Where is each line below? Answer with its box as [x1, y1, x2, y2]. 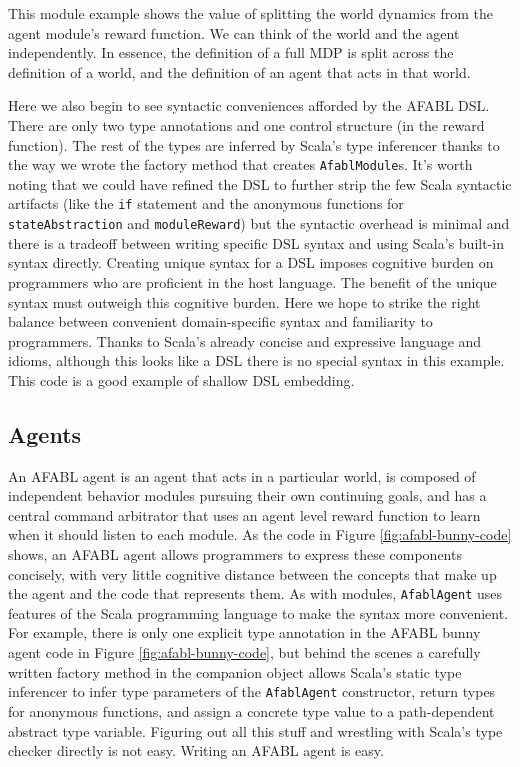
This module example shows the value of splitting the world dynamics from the [8, 3, 494, 23]
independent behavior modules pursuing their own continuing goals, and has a [8, 485, 487, 506]
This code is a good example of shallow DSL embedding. [8, 369, 355, 390]
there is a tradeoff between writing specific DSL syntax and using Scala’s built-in [8, 232, 504, 253]
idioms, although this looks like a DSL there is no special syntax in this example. [8, 350, 505, 371]
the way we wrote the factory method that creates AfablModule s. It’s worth [8, 154, 473, 175]
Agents [8, 418, 82, 449]
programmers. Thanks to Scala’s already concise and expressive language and [8, 330, 482, 351]
